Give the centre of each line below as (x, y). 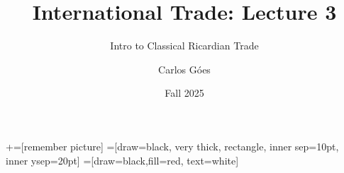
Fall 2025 (184, 93)
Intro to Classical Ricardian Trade (184, 46)
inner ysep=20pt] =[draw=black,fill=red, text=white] (122, 160)
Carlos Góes (184, 69)
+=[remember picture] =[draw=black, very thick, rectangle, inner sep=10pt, (172, 146)
